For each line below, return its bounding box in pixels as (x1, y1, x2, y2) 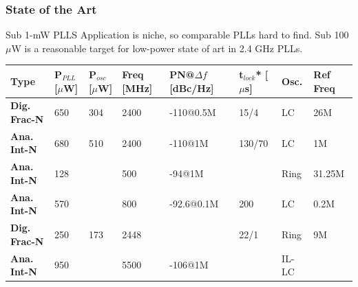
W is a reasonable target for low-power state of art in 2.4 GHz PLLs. (11, 41, 303, 55)
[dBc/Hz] (169, 80, 214, 95)
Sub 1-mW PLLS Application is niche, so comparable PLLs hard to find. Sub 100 (6, 27, 349, 42)
